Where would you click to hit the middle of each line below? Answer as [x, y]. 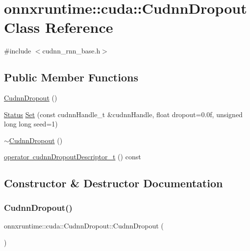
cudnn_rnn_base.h [71, 51]
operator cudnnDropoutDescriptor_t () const [73, 157]
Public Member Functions [71, 77]
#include [18, 51]
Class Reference [59, 27]
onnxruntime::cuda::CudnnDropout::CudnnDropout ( [84, 226]
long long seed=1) [31, 124]
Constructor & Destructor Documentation [113, 183]
